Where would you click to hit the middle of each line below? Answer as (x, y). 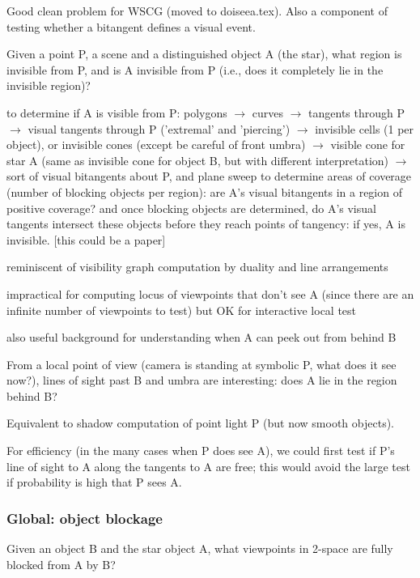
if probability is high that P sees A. (94, 482)
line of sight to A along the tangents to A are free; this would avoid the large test (208, 466)
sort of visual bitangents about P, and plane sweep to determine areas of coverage (209, 176)
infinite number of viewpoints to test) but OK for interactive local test (182, 310)
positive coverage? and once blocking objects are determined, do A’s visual (191, 208)
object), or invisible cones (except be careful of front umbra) (156, 144)
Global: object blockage (85, 518)
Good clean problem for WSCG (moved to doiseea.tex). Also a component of (197, 11)
